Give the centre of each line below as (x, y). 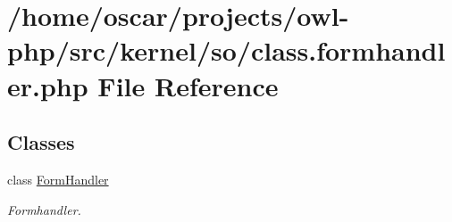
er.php (48, 85)
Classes (41, 142)
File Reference (188, 85)
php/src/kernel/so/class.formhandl (226, 50)
